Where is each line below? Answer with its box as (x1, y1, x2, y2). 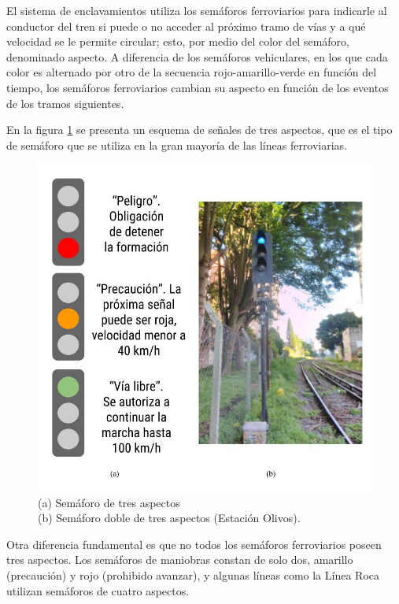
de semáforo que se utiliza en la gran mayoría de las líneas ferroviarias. (6, 136, 348, 153)
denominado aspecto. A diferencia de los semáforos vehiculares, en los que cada (6, 48, 388, 65)
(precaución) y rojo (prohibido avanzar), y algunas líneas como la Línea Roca (6, 567, 379, 584)
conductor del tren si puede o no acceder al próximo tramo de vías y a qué (6, 17, 366, 34)
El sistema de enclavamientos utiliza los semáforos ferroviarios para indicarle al (6, 2, 387, 18)
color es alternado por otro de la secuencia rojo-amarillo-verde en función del (6, 64, 377, 80)
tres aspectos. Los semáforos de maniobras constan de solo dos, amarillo (6, 551, 353, 568)
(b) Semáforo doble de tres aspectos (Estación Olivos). (38, 510, 301, 526)
